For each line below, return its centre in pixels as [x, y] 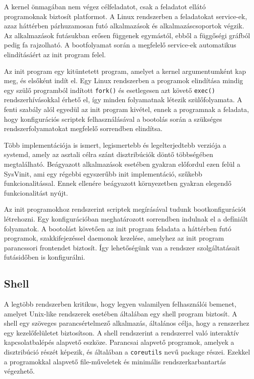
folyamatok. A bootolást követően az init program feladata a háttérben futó [118, 228]
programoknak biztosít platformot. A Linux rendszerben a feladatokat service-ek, [126, 16]
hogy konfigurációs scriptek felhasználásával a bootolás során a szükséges [113, 119]
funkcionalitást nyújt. [36, 192]
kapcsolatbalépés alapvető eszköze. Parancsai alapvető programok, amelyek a [119, 342]
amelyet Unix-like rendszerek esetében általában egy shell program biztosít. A [121, 313]
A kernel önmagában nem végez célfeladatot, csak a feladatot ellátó [105, 6]
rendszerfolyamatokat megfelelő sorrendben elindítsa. [83, 128]
